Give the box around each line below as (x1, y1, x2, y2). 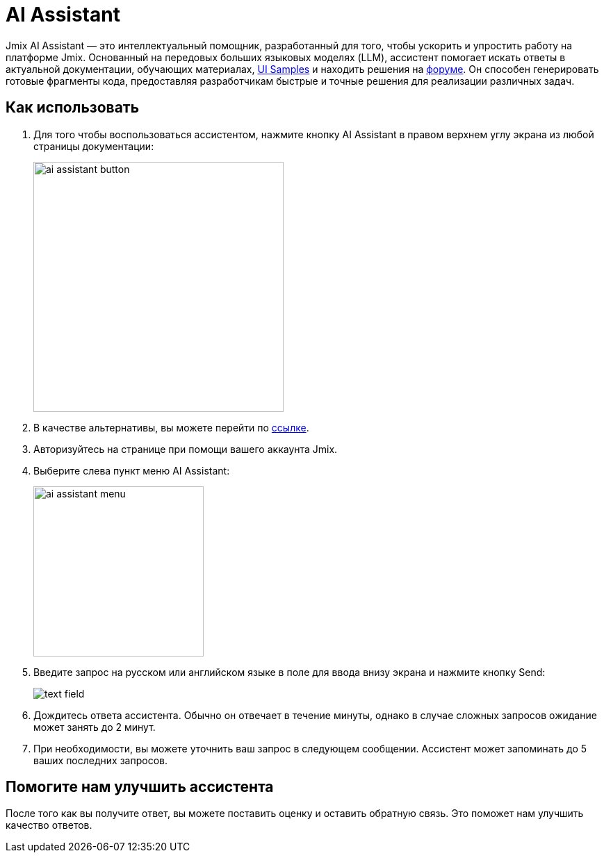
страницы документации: (33, 140, 154, 152)
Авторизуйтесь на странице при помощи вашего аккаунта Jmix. (33, 443, 338, 455)
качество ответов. (6, 819, 92, 832)
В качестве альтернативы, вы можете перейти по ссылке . (33, 421, 309, 434)
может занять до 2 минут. (33, 720, 156, 733)
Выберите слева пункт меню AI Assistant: (33, 464, 230, 477)
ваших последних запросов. (33, 754, 168, 766)
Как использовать (6, 99, 140, 117)
